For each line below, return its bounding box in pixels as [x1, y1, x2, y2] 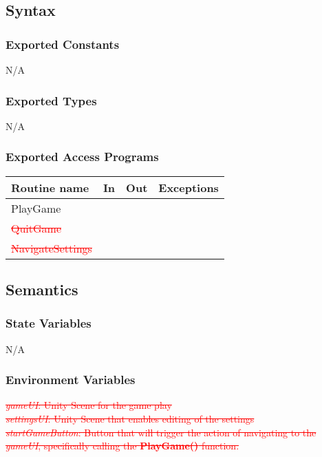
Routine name [11, 179, 89, 195]
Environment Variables [6, 371, 136, 388]
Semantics [6, 279, 78, 300]
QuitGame [11, 220, 62, 236]
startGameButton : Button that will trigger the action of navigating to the [6, 425, 316, 439]
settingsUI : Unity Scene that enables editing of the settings [6, 412, 255, 426]
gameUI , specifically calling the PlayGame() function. [6, 438, 239, 453]
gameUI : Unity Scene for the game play [6, 398, 172, 412]
